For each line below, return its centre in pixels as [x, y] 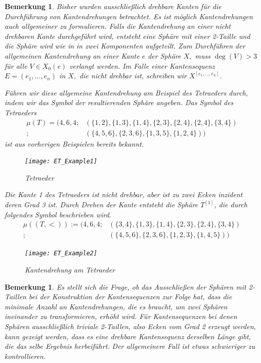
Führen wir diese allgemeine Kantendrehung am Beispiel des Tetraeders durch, [126, 92]
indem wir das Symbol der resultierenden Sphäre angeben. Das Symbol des [119, 102]
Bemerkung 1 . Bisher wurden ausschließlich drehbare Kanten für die [113, 6]
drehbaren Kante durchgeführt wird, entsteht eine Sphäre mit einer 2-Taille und [127, 36]
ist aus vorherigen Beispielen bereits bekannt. [74, 143]
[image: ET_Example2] [61, 254]
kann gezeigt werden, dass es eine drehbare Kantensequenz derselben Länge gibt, [128, 336]
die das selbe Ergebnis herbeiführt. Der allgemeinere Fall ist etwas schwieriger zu [130, 346]
